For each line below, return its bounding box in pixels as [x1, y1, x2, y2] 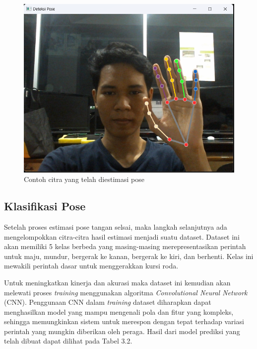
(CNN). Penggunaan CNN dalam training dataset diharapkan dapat [4, 297, 211, 307]
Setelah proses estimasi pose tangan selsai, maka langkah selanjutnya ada [4, 221, 227, 232]
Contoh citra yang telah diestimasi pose [24, 174, 144, 184]
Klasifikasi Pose [4, 198, 86, 214]
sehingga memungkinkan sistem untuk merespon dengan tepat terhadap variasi [4, 316, 244, 327]
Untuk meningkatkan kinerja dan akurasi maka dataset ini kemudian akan [4, 277, 231, 287]
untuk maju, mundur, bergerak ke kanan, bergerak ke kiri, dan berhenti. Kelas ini [4, 251, 254, 261]
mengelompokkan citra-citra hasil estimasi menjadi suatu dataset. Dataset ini [4, 231, 240, 242]
